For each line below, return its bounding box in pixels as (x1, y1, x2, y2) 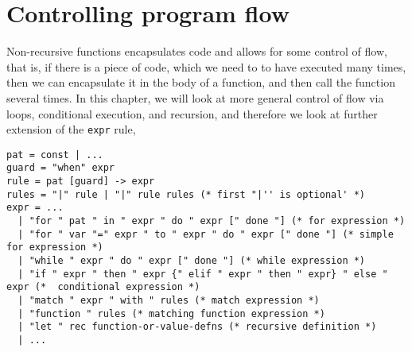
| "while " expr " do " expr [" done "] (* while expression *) (17, 255, 366, 266)
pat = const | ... (6, 149, 103, 161)
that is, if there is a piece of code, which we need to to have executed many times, (6, 58, 406, 75)
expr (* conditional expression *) (6, 281, 200, 293)
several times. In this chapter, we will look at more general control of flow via (6, 89, 384, 106)
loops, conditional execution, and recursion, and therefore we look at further (6, 105, 378, 122)
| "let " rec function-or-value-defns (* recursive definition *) (17, 321, 377, 333)
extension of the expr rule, (6, 121, 136, 137)
